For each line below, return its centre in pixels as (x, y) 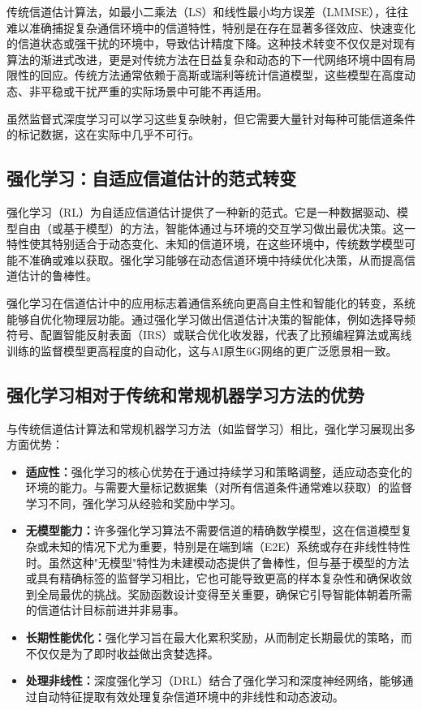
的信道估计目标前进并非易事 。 (105, 610)
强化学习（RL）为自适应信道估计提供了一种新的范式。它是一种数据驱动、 (202, 211)
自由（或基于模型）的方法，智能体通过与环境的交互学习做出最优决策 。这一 (216, 228)
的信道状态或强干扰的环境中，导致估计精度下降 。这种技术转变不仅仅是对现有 (211, 43)
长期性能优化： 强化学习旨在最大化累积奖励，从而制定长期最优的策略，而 (219, 637)
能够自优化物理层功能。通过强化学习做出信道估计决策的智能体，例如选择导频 (211, 318)
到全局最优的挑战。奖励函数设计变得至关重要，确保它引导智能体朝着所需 (219, 594)
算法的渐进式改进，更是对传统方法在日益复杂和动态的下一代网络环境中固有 (205, 59)
